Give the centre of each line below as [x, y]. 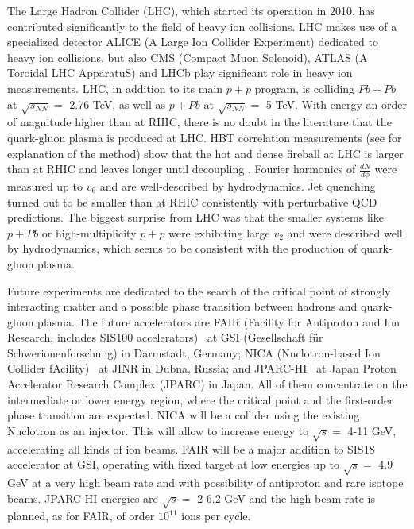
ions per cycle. [216, 516]
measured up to [45, 185]
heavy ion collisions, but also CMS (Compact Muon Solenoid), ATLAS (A [188, 57]
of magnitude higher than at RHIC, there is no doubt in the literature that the [199, 122]
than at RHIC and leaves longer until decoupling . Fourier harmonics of [182, 169]
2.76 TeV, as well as [117, 104]
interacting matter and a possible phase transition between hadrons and [182, 306]
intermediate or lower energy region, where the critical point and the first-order [200, 399]
